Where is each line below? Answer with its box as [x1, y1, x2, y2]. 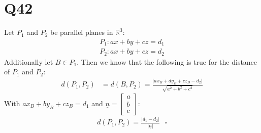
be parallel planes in [50, 27, 113, 37]
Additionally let [4, 56, 53, 67]
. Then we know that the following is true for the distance [77, 56, 257, 67]
